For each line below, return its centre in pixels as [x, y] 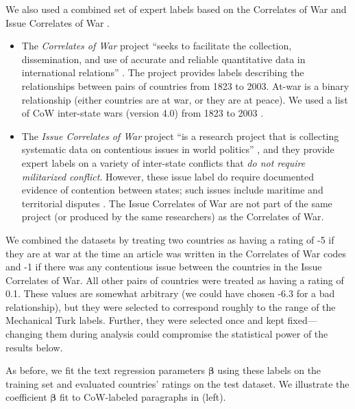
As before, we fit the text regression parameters [105, 370]
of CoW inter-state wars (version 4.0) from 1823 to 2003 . [143, 113]
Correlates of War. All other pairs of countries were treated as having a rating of [175, 280]
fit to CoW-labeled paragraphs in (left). [143, 397]
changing [24, 334]
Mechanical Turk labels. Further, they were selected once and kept [145, 320]
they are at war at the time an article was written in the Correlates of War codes [176, 253]
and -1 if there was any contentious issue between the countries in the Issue [164, 267]
